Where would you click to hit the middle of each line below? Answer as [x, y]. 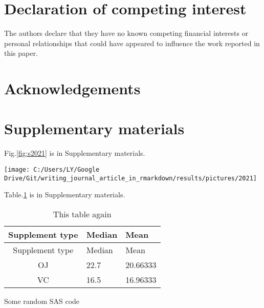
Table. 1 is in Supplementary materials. [65, 194]
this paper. [21, 53]
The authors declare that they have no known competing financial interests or [126, 33]
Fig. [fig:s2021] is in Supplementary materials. [75, 153]
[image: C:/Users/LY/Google [52, 170]
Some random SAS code [42, 301]
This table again [82, 214]
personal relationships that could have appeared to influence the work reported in [132, 43]
